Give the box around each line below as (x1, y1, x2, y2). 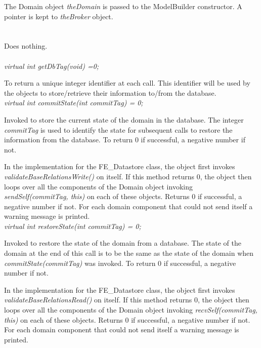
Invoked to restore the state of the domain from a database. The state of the (4, 238, 241, 248)
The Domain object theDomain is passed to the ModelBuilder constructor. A (4, 1, 242, 11)
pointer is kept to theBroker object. (4, 11, 113, 21)
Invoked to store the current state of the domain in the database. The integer (4, 114, 244, 125)
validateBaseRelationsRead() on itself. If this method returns (4, 294, 192, 305)
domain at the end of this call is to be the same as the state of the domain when (4, 248, 254, 258)
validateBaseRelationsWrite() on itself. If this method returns (4, 171, 194, 181)
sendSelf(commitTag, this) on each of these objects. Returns (4, 191, 190, 202)
